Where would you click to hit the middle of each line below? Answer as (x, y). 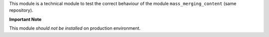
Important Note (25, 19)
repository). (21, 10)
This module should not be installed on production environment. (75, 28)
